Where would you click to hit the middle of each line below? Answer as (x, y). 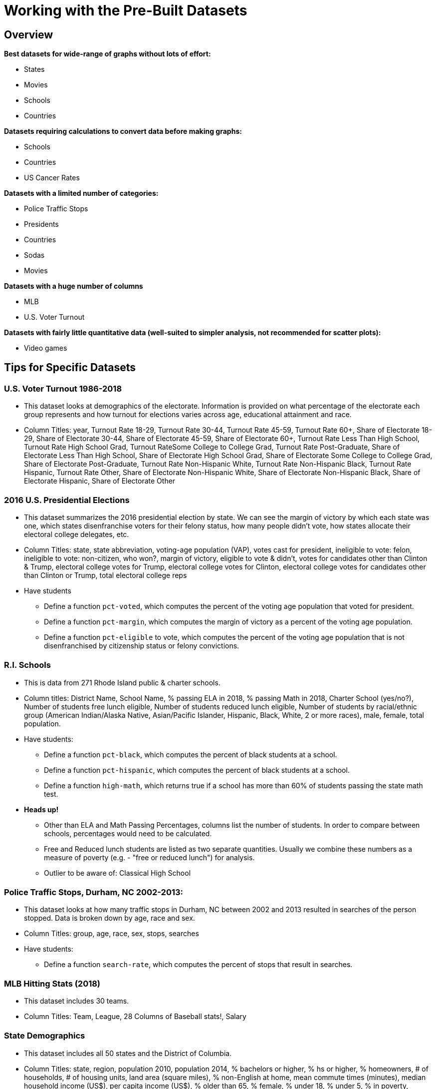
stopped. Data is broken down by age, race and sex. (109, 918)
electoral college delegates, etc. (77, 535)
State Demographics (45, 1036)
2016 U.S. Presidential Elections (67, 500)
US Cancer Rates (52, 178)
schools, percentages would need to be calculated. (128, 833)
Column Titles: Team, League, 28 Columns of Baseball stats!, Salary (135, 1017)
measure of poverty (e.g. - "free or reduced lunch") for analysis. (149, 857)
